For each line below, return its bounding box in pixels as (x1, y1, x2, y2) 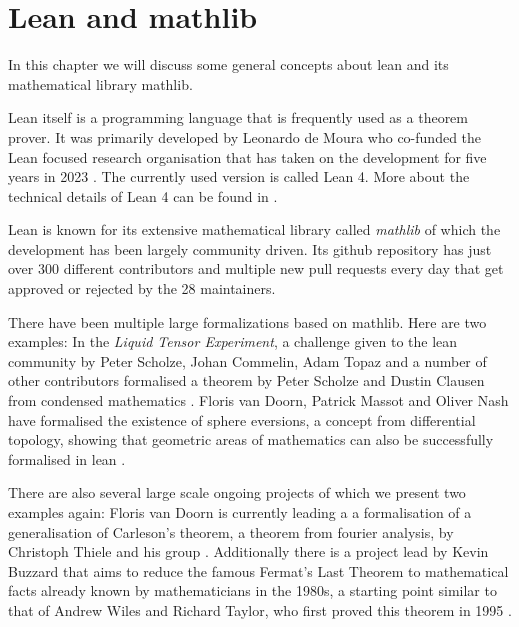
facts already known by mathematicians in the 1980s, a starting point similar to (8, 580, 497, 601)
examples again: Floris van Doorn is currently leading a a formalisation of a (8, 502, 472, 522)
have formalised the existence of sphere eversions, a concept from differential (8, 409, 476, 430)
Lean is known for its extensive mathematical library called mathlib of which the (8, 219, 501, 240)
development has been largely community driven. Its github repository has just (8, 238, 492, 259)
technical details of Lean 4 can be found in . (8, 185, 278, 206)
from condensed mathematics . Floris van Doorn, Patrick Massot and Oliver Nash (8, 390, 509, 411)
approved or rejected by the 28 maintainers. (8, 278, 276, 299)
